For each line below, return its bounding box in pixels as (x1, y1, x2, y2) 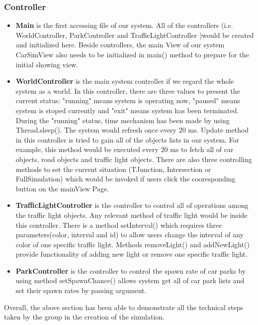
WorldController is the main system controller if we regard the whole (15, 76, 234, 86)
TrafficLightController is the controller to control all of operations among (15, 200, 249, 210)
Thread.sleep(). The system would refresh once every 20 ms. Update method (15, 125, 249, 135)
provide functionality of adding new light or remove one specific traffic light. (15, 249, 248, 259)
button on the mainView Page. (15, 183, 109, 193)
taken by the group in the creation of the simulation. (4, 312, 165, 322)
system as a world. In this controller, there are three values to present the (15, 85, 240, 96)
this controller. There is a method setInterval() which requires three (15, 219, 222, 230)
